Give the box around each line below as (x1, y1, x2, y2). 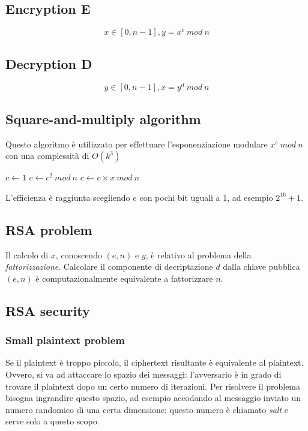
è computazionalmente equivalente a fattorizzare (35, 272, 213, 284)
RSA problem (5, 220, 92, 239)
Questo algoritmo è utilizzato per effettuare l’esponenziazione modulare (5, 137, 268, 150)
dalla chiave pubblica (223, 260, 300, 273)
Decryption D (5, 54, 92, 73)
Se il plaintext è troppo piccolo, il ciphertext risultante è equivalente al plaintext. (5, 356, 304, 369)
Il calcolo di (5, 248, 49, 261)
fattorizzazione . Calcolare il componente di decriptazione (5, 260, 213, 273)
